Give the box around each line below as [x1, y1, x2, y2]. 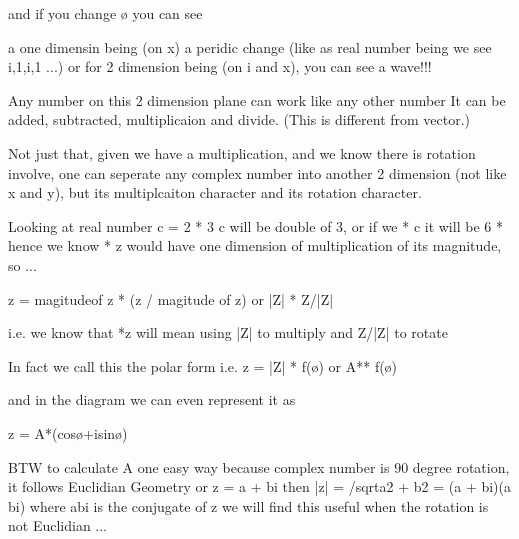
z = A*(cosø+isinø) [8, 422, 128, 443]
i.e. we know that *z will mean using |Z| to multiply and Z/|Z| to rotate [8, 322, 448, 343]
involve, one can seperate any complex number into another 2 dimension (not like [8, 162, 507, 183]
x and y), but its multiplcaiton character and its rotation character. [8, 182, 422, 203]
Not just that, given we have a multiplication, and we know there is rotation [8, 142, 476, 163]
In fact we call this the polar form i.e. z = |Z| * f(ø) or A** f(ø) [8, 355, 398, 376]
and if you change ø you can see [8, 3, 203, 23]
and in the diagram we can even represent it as [8, 389, 296, 410]
